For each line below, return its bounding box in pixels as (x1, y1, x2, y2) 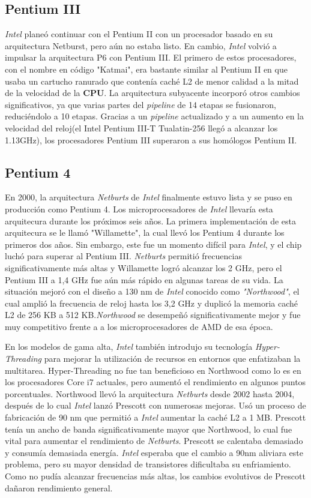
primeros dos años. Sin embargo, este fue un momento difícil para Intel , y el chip (5, 238, 302, 250)
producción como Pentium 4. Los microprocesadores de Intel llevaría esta (5, 202, 273, 215)
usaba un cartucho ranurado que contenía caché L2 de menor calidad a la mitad (5, 74, 299, 87)
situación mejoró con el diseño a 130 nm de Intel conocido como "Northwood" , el (5, 285, 300, 298)
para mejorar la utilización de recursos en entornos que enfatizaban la (44, 352, 301, 365)
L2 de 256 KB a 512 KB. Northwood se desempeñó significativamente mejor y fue (5, 308, 301, 321)
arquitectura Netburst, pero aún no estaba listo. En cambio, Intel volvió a (5, 39, 277, 52)
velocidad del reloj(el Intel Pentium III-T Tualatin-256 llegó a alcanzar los (5, 121, 278, 134)
